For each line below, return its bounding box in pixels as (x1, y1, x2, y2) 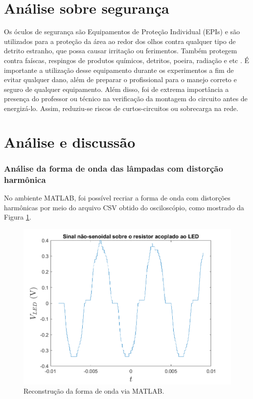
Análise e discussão (4, 132, 136, 152)
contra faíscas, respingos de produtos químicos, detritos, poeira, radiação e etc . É (4, 55, 250, 65)
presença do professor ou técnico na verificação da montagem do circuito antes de (4, 93, 248, 104)
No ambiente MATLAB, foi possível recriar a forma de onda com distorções (4, 192, 230, 202)
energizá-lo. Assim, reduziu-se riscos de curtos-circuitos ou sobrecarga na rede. (4, 103, 238, 113)
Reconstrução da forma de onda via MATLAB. (23, 386, 164, 396)
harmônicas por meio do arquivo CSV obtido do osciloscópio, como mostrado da (4, 202, 244, 212)
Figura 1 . (4, 212, 31, 222)
